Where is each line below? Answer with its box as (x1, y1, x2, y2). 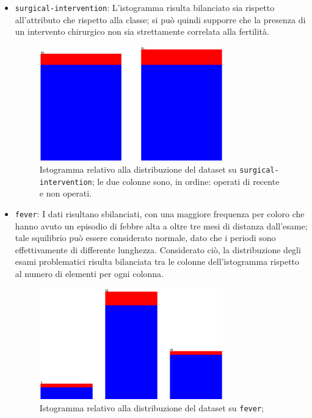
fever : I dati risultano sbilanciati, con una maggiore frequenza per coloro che (15, 207, 305, 220)
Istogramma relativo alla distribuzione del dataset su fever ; (39, 401, 264, 414)
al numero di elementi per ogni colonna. (15, 267, 164, 279)
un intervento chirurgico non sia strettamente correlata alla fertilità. (15, 25, 269, 38)
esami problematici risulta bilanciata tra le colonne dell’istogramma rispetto (15, 255, 300, 268)
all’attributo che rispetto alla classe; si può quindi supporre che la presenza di (15, 13, 306, 26)
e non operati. (39, 187, 92, 200)
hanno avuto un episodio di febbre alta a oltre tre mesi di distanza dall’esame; (15, 219, 308, 232)
